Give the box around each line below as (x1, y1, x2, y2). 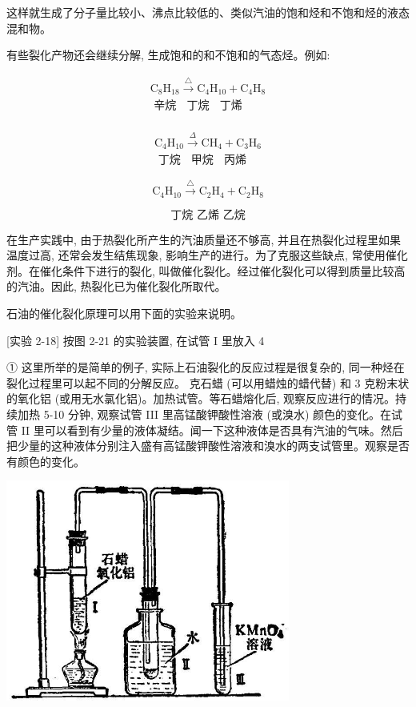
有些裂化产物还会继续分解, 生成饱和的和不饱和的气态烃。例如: (6, 46, 330, 63)
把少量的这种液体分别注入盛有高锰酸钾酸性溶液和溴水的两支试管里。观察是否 (6, 437, 410, 454)
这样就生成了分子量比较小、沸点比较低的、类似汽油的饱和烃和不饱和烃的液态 (6, 4, 410, 20)
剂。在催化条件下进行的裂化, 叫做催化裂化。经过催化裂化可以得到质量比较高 (6, 262, 406, 279)
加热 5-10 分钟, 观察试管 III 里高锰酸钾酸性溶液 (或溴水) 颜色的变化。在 (17, 406, 392, 423)
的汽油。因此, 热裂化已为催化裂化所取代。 (6, 278, 226, 295)
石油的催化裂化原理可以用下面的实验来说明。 (6, 305, 242, 322)
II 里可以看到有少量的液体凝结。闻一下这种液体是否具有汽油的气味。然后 (21, 421, 403, 438)
